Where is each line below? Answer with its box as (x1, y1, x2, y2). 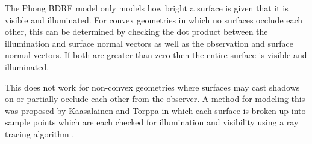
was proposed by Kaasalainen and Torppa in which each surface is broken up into (5, 104, 306, 116)
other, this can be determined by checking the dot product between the (5, 25, 268, 38)
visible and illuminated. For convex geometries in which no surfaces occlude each (5, 13, 303, 26)
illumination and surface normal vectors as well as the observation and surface (5, 37, 293, 49)
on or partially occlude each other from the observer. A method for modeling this (5, 92, 305, 105)
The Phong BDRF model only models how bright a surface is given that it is (5, 2, 289, 14)
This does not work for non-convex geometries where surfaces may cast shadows (5, 80, 300, 93)
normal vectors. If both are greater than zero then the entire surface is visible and (5, 49, 307, 61)
